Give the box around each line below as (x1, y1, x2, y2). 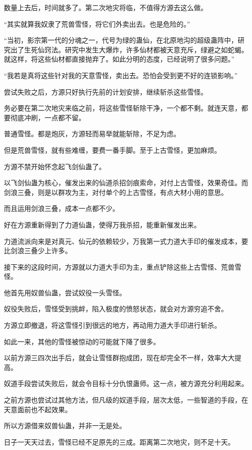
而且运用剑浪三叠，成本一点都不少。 (4, 203, 119, 213)
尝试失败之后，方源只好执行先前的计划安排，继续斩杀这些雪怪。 (4, 86, 207, 96)
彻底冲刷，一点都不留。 (10, 112, 85, 122)
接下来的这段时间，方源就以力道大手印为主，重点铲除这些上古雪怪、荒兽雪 (4, 261, 241, 272)
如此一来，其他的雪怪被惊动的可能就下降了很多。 (4, 336, 160, 346)
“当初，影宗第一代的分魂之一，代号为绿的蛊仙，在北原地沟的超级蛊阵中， (4, 35, 238, 45)
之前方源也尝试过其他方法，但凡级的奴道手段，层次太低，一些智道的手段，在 (4, 395, 248, 405)
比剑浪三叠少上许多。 (4, 245, 72, 256)
